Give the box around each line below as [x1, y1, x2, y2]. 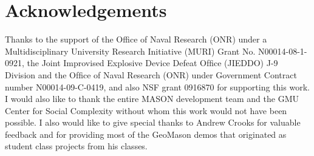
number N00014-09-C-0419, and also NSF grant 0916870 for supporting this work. [5, 80, 310, 93]
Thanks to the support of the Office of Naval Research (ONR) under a [5, 33, 267, 46]
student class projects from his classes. [5, 140, 148, 152]
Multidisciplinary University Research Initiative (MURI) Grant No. [5, 44, 256, 57]
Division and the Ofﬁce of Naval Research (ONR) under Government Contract [5, 68, 297, 81]
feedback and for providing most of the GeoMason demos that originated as [5, 127, 287, 140]
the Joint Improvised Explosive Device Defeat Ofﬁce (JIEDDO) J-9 [27, 56, 278, 69]
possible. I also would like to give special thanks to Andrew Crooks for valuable [5, 116, 301, 129]
